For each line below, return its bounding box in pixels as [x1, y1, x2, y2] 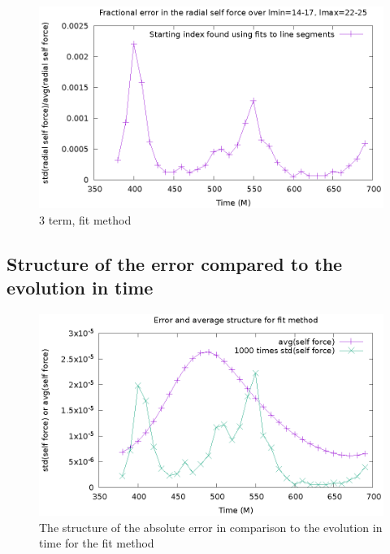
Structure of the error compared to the [6, 251, 343, 276]
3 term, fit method [39, 211, 132, 228]
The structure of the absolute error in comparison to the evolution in [39, 518, 383, 535]
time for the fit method [39, 534, 154, 552]
